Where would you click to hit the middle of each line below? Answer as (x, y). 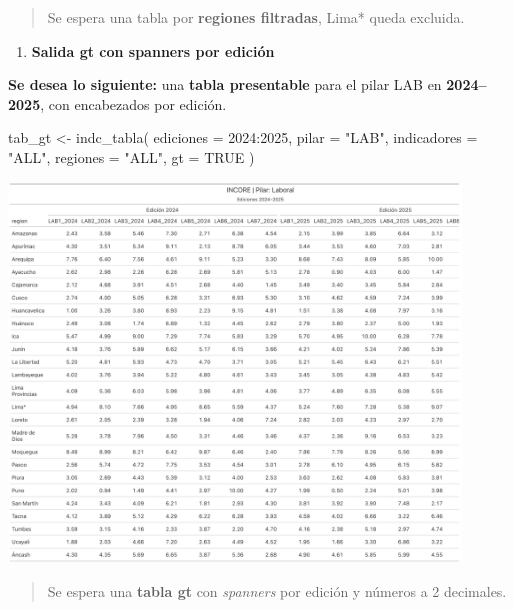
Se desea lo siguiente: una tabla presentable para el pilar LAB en (225, 84)
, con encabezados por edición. (133, 103)
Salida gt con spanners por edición (153, 50)
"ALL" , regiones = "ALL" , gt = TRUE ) (131, 156)
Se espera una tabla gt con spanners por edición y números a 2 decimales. (277, 590)
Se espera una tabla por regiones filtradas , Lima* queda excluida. (256, 17)
